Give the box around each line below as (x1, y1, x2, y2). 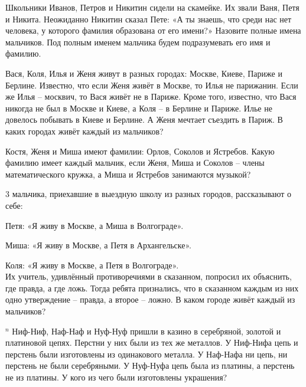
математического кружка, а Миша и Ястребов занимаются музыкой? (5, 168, 251, 180)
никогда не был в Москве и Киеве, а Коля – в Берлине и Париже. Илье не (5, 101, 272, 114)
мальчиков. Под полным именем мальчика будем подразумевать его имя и (5, 35, 271, 48)
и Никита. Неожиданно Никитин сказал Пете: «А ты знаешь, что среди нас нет (5, 12, 292, 25)
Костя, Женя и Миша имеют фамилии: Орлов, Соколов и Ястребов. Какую (5, 145, 275, 157)
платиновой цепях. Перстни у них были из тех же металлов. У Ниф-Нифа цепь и (5, 336, 298, 349)
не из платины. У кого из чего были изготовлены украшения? (5, 371, 227, 383)
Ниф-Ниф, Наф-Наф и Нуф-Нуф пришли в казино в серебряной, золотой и (12, 324, 281, 337)
